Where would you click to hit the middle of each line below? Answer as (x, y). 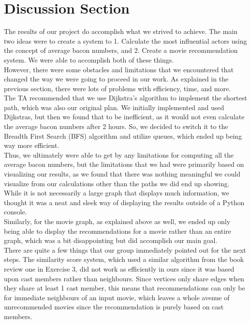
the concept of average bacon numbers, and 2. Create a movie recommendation (121, 50)
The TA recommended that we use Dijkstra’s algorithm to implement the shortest (125, 98)
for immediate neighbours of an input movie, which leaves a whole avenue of (117, 297)
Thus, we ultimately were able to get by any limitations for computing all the (119, 154)
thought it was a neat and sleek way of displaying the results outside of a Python (124, 202)
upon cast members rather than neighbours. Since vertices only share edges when (124, 278)
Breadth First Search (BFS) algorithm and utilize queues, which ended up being (123, 136)
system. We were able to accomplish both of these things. (89, 59)
